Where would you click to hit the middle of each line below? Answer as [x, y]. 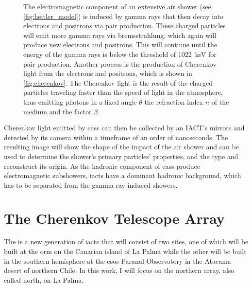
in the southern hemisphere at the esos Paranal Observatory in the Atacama [118, 261]
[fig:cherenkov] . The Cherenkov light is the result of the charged [118, 82]
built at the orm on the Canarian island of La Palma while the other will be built [125, 251]
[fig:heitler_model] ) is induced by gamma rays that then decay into [124, 16]
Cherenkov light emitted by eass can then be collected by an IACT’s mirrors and [124, 128]
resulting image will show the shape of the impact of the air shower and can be [121, 147]
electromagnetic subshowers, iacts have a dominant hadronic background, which [123, 175]
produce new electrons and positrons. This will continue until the [120, 45]
